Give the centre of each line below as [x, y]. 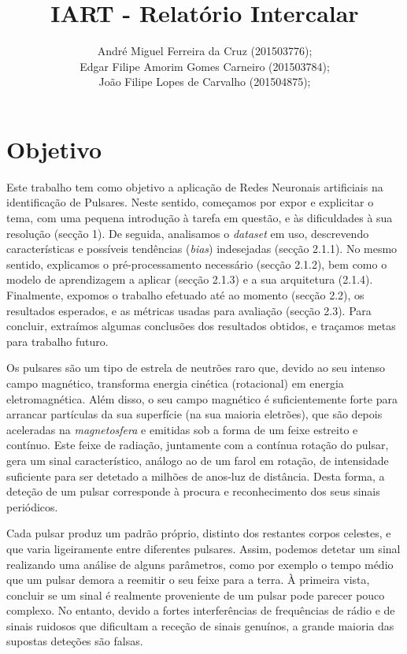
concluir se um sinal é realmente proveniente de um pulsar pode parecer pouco [196, 595]
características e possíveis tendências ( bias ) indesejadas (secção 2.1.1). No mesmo [202, 249]
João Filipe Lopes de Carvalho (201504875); [205, 82]
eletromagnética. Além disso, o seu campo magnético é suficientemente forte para [202, 398]
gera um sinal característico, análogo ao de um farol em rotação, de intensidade [198, 460]
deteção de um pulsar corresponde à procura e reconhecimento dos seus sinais [193, 491]
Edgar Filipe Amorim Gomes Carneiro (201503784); [205, 66]
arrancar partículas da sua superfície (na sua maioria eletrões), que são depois [194, 414]
